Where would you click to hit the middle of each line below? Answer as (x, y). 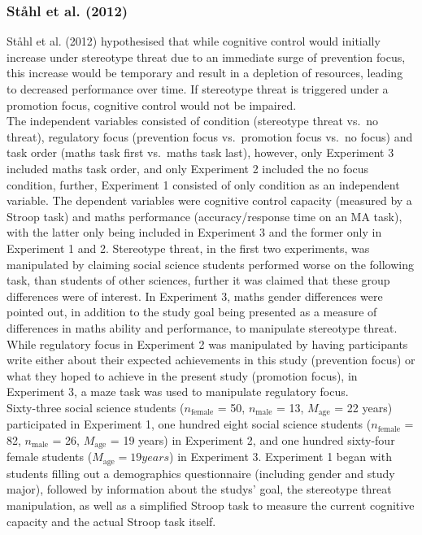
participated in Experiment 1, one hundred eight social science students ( (189, 424)
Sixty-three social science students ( (96, 407)
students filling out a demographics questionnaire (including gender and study (201, 473)
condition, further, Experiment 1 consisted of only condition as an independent (203, 184)
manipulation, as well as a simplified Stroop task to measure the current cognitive (211, 505)
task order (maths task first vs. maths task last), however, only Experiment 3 (200, 152)
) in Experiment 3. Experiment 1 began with (281, 457)
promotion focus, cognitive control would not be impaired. (152, 104)
